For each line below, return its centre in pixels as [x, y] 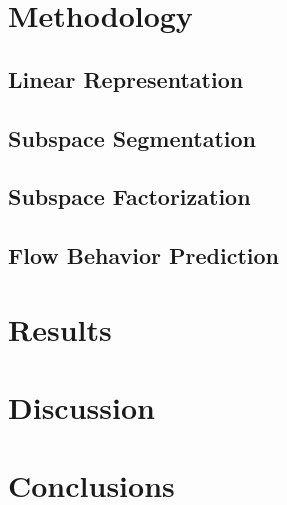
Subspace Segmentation [132, 137]
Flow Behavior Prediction [144, 255]
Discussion [81, 407]
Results [60, 328]
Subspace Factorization [129, 196]
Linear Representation [126, 78]
